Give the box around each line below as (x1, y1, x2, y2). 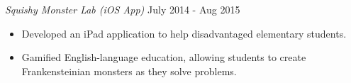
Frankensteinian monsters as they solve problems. (21, 63, 237, 78)
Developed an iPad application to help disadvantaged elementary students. (21, 26, 347, 40)
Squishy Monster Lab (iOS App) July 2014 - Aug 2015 (5, 2, 240, 16)
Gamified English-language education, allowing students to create (21, 50, 306, 65)
